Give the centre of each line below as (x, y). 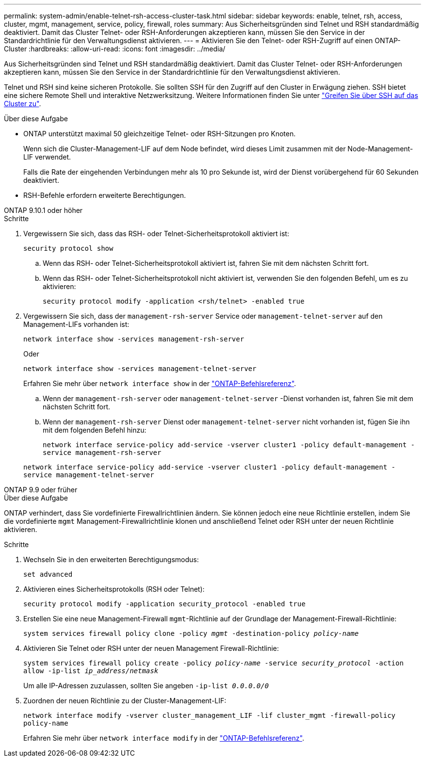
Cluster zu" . (23, 104)
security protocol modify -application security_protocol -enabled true (164, 604)
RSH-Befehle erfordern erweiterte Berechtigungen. (105, 195)
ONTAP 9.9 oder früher (41, 490)
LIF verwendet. (47, 157)
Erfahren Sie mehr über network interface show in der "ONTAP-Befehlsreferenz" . (160, 383)
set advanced (48, 574)
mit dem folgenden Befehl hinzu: (95, 430)
